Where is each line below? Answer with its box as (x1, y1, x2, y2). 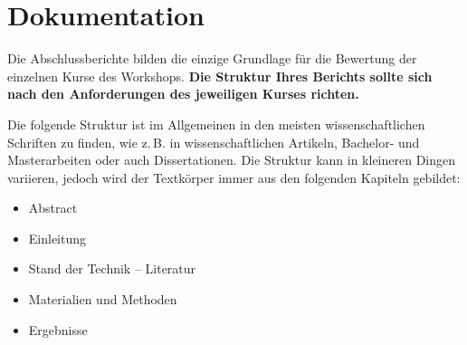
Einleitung (28, 228, 87, 247)
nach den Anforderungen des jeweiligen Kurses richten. (7, 84, 359, 103)
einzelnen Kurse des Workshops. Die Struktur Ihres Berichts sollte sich (7, 66, 433, 85)
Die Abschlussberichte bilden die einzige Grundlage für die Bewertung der (7, 49, 417, 68)
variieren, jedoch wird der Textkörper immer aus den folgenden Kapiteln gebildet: (7, 168, 461, 187)
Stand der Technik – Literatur (28, 259, 196, 278)
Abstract (28, 198, 78, 217)
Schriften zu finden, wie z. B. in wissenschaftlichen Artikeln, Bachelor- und (7, 132, 420, 151)
